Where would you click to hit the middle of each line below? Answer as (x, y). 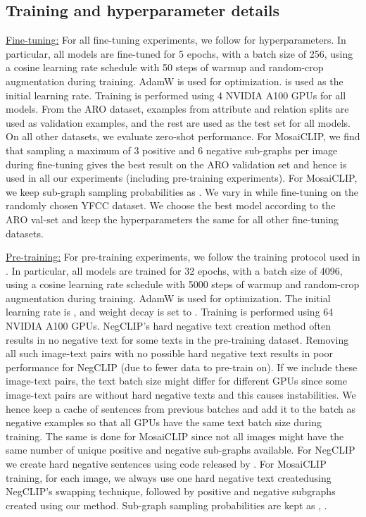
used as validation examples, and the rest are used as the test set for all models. (178, 122)
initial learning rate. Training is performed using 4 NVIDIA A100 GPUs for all (176, 95)
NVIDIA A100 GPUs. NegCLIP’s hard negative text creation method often (168, 326)
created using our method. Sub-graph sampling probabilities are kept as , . (166, 505)
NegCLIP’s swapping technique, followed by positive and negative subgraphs (171, 491)
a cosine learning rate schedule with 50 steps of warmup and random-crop (165, 67)
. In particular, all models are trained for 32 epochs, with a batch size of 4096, (174, 270)
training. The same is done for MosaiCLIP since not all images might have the (175, 436)
